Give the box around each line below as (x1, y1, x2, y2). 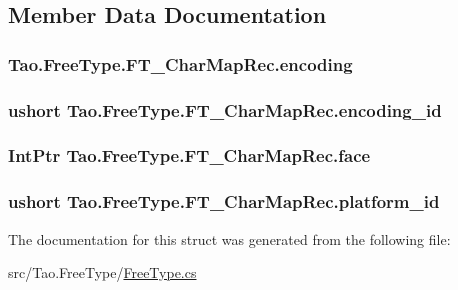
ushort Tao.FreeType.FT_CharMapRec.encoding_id (8, 97, 442, 122)
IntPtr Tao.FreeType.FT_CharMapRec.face (8, 143, 371, 168)
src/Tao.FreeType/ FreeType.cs (8, 262, 197, 283)
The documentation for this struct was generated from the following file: (8, 228, 451, 249)
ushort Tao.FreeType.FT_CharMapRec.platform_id (8, 189, 440, 214)
